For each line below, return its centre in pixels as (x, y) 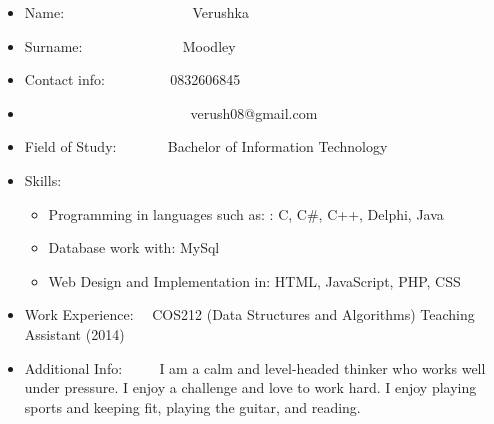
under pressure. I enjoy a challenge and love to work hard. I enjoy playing (250, 387)
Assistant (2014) (74, 333)
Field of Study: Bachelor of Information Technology (206, 146)
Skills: (43, 179)
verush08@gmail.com (254, 112)
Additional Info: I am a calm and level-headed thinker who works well (255, 367)
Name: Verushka (136, 12)
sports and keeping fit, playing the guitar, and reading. (192, 406)
